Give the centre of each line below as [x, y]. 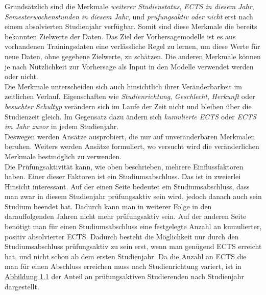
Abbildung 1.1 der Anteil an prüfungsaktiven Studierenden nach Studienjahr [124, 276]
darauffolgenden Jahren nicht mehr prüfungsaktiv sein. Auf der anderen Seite [126, 216]
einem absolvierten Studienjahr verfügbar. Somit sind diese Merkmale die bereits [131, 26]
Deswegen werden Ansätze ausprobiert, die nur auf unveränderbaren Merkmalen [130, 136]
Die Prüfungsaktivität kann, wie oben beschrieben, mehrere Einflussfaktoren [124, 166]
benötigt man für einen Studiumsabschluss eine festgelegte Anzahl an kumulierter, [133, 226]
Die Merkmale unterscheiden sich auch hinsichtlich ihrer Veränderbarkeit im [124, 86]
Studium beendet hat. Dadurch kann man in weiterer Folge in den [108, 206]
